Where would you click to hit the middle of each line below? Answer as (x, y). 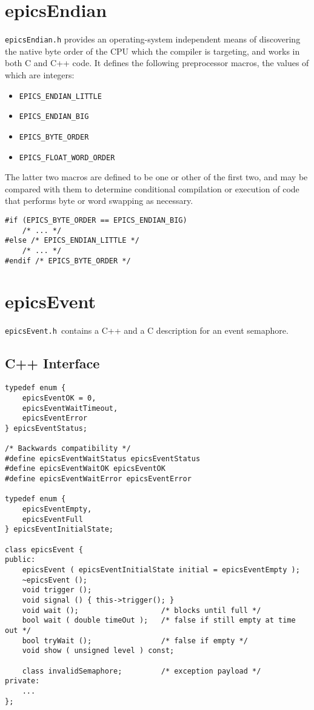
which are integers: (40, 74)
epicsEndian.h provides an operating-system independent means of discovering (153, 39)
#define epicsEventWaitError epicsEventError (98, 479)
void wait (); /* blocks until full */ (142, 610)
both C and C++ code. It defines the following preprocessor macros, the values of (157, 63)
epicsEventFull (52, 519)
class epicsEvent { (44, 549)
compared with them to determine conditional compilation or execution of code (152, 188)
